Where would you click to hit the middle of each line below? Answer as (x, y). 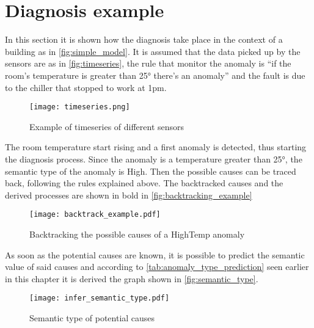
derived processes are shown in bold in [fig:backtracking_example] (129, 195)
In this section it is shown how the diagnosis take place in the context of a (144, 39)
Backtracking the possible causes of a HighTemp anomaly (137, 234)
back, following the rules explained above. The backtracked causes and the (144, 183)
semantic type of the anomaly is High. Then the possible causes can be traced (151, 171)
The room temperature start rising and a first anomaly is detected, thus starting (156, 147)
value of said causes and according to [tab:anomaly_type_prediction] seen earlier (157, 267)
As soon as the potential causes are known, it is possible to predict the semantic (155, 254)
